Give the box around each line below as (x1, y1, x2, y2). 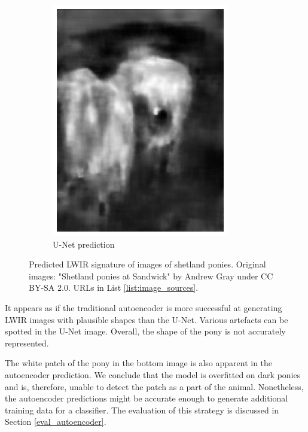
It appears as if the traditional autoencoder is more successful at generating (5, 301, 282, 314)
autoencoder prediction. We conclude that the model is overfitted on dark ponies (5, 368, 301, 381)
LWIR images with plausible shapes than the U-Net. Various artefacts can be (5, 313, 288, 325)
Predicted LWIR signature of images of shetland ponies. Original (29, 258, 266, 270)
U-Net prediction (53, 238, 115, 250)
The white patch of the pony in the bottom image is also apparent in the (5, 357, 273, 369)
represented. (5, 336, 49, 349)
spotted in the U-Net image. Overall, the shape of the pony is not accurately (5, 325, 286, 337)
